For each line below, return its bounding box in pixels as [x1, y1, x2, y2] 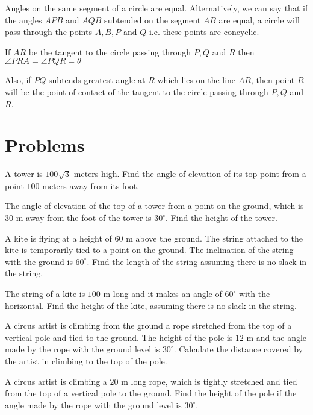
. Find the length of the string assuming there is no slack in [87, 255, 307, 267]
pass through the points [5, 25, 92, 38]
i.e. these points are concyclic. [149, 25, 259, 38]
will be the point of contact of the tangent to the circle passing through [5, 85, 268, 98]
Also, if [5, 73, 31, 86]
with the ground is [5, 255, 73, 267]
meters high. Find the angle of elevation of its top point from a [73, 167, 306, 180]
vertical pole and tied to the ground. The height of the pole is [5, 331, 233, 343]
